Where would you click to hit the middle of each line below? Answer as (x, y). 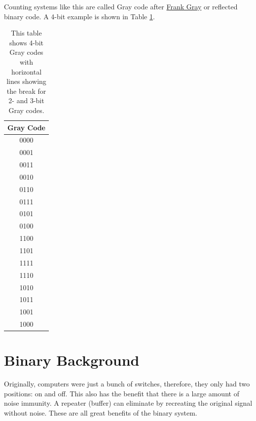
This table (26, 33)
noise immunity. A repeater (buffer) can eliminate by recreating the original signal (128, 403)
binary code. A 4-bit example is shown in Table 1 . (79, 16)
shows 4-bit (26, 42)
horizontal (26, 71)
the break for (26, 91)
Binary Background (72, 360)
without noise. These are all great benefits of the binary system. (101, 413)
